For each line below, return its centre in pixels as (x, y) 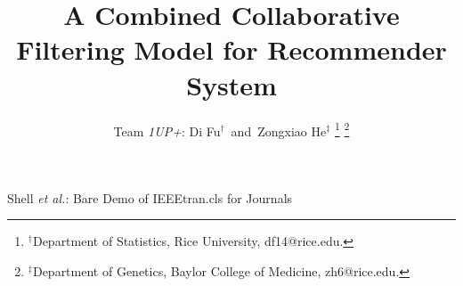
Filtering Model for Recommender (231, 49)
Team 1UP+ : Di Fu (167, 131)
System (231, 84)
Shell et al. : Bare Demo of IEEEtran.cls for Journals (150, 197)
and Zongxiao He (279, 131)
